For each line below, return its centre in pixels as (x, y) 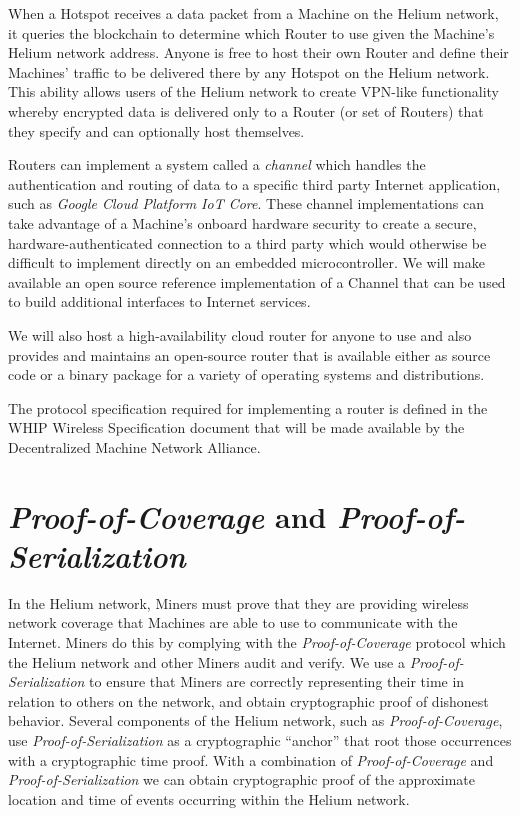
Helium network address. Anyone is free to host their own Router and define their (258, 52)
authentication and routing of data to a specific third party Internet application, (254, 183)
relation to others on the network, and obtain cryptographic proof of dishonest (248, 700)
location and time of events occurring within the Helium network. (209, 798)
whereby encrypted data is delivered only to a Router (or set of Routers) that (246, 110)
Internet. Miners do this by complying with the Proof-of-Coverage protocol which (257, 641)
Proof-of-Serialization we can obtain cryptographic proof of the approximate (242, 779)
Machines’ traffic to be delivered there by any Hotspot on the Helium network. (249, 71)
